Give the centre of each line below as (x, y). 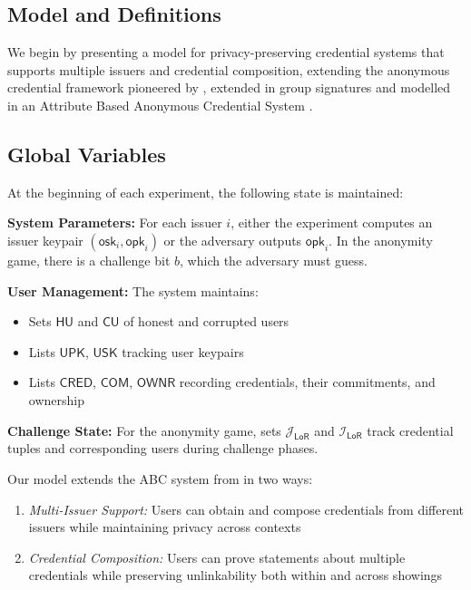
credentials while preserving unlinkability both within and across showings (235, 575)
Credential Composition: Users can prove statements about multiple (217, 557)
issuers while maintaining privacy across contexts (165, 527)
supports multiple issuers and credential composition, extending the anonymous (229, 69)
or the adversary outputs (233, 240)
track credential (410, 430)
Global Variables (87, 154)
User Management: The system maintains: (133, 290)
